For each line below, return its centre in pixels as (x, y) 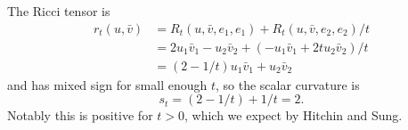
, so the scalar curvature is (288, 84)
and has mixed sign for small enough (107, 84)
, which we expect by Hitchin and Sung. (294, 115)
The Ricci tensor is (59, 11)
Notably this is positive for (80, 115)
